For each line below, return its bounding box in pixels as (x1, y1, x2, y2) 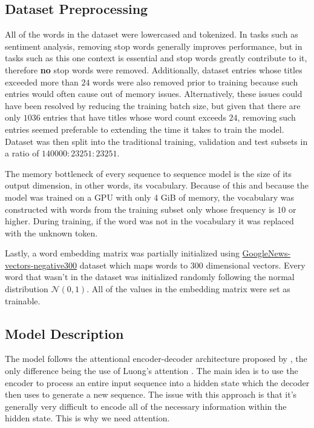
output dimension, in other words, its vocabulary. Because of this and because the (5, 179, 309, 192)
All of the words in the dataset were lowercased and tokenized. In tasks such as (5, 28, 298, 41)
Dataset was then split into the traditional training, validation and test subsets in (5, 135, 308, 147)
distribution (5, 283, 48, 295)
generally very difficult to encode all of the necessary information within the (5, 400, 287, 412)
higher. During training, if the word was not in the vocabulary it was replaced (5, 215, 294, 227)
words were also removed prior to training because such (93, 75, 298, 88)
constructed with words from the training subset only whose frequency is (5, 202, 275, 215)
